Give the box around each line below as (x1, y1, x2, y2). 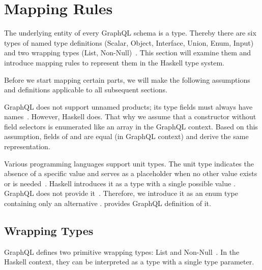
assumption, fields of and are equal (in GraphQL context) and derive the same (4, 131, 249, 142)
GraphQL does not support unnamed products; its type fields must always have (4, 101, 253, 112)
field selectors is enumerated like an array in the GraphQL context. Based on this (4, 121, 258, 131)
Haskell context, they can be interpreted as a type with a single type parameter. (4, 256, 254, 267)
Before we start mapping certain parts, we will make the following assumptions (4, 74, 250, 85)
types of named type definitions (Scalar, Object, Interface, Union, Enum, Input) (4, 37, 254, 48)
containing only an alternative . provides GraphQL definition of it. (4, 198, 211, 209)
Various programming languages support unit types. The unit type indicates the (4, 158, 254, 168)
